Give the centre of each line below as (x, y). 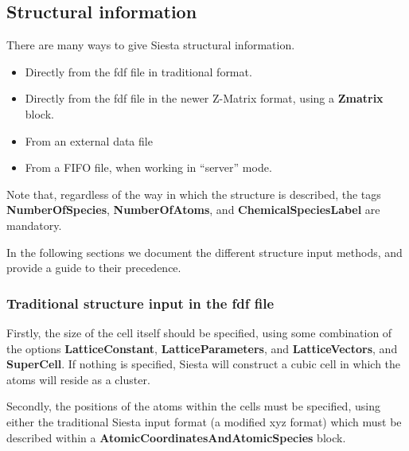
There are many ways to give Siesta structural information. (151, 45)
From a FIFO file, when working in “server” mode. (148, 167)
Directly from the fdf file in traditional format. (138, 71)
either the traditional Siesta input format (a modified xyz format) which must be (204, 421)
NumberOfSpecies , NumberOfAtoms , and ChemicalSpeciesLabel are (193, 210)
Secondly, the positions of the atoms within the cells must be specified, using (193, 406)
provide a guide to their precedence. (94, 268)
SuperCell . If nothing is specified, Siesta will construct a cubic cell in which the (204, 364)
